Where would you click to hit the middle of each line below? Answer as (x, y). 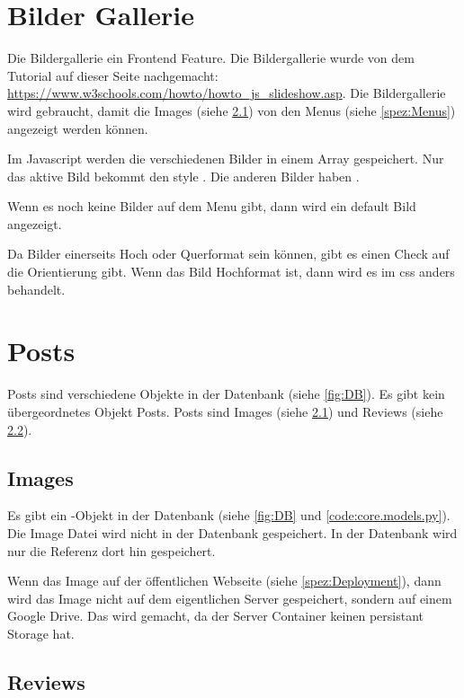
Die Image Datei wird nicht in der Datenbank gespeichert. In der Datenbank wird (232, 532)
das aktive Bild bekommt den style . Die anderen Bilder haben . (183, 176)
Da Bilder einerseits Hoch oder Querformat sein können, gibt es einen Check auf (228, 254)
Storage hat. (41, 633)
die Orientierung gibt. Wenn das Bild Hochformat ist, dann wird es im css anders (231, 272)
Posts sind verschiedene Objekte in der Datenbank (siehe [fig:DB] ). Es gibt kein (226, 394)
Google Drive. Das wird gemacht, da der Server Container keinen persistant (215, 616)
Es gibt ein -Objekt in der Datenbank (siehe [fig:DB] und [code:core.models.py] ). (229, 515)
